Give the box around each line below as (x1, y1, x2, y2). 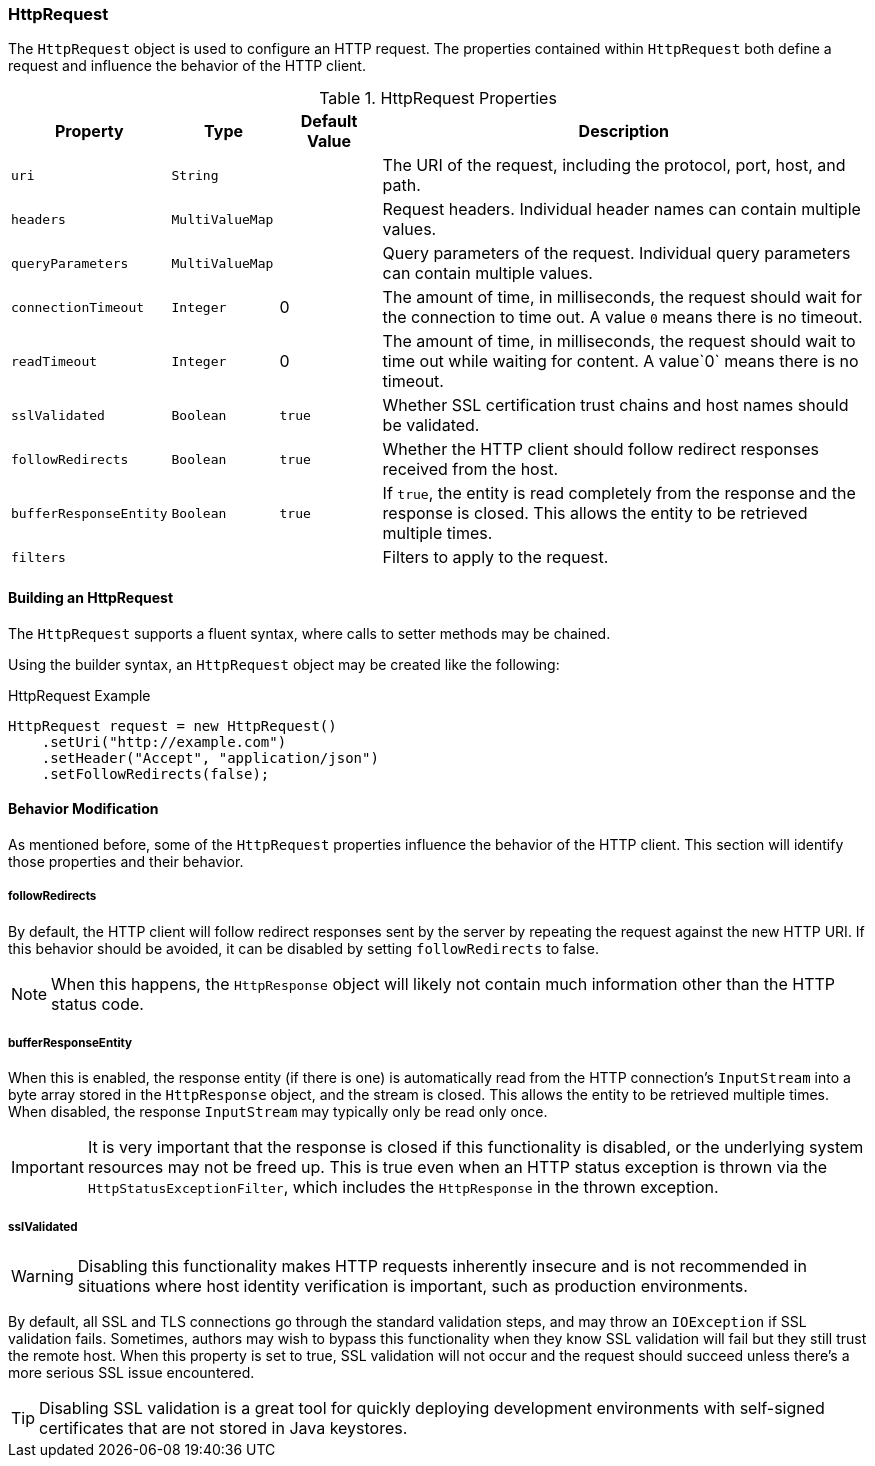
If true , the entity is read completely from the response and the (382, 483, 856, 504)
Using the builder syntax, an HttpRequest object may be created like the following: (8, 655, 560, 673)
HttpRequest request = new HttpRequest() (8, 717, 337, 734)
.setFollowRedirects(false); (41, 765, 270, 782)
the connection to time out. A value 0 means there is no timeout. (382, 307, 863, 328)
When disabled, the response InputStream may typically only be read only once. (8, 1103, 548, 1121)
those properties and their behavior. (8, 852, 244, 870)
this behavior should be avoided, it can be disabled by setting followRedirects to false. (8, 939, 599, 957)
